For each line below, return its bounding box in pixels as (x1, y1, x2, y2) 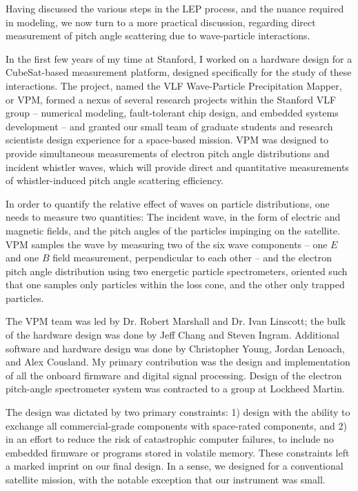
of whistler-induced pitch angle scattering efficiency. (6, 173, 224, 188)
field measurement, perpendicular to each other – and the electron (52, 250, 332, 265)
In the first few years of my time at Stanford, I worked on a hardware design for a (6, 51, 352, 66)
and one (6, 250, 39, 265)
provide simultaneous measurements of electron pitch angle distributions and (6, 146, 330, 160)
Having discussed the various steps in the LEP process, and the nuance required (6, 1, 344, 15)
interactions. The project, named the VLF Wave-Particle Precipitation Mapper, (6, 78, 342, 92)
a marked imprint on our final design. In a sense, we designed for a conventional (6, 459, 344, 473)
